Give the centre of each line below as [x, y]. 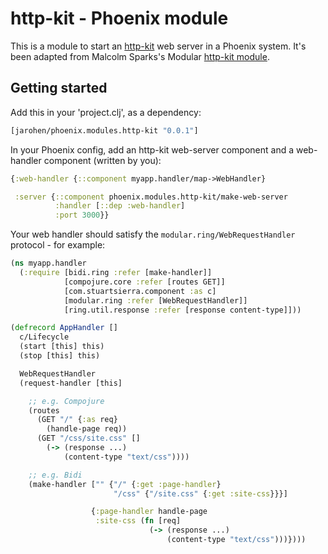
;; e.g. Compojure [66, 401]
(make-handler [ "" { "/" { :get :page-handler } [125, 484]
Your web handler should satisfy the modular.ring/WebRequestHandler [153, 234]
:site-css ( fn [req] [138, 521]
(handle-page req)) [87, 429]
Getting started [59, 88]
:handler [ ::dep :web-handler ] [120, 206]
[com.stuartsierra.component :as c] [140, 291]
